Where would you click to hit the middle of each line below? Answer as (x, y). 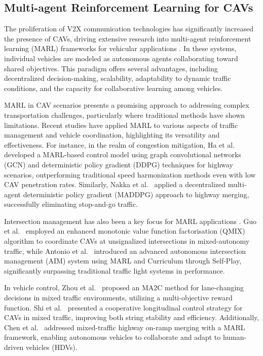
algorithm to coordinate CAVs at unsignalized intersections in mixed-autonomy (127, 241)
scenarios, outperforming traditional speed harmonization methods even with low (130, 174)
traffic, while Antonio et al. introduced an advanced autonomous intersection (125, 251)
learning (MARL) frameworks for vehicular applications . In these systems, (120, 48)
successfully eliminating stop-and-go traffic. (71, 204)
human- (235, 337)
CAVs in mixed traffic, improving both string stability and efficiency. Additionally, (132, 317)
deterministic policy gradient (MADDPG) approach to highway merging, (136, 194)
